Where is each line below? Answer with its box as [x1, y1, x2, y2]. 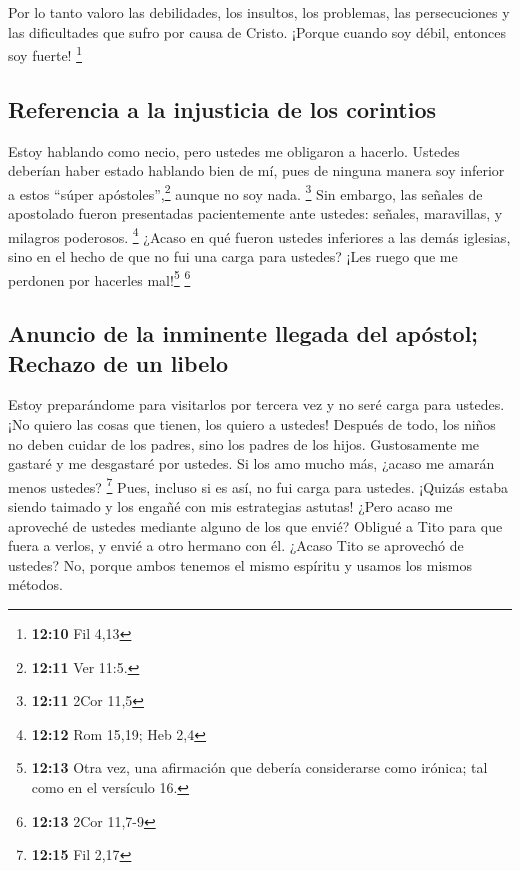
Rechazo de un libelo [8, 347, 228, 378]
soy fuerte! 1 [8, 42, 83, 65]
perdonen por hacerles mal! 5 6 [8, 266, 191, 290]
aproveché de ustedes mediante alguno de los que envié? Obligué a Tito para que [8, 515, 503, 536]
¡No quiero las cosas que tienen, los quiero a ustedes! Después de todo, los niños [8, 413, 496, 434]
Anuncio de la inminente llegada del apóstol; [8, 318, 479, 349]
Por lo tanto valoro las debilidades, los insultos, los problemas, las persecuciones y [8, 2, 510, 22]
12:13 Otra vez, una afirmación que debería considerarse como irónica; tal [31, 757, 488, 778]
